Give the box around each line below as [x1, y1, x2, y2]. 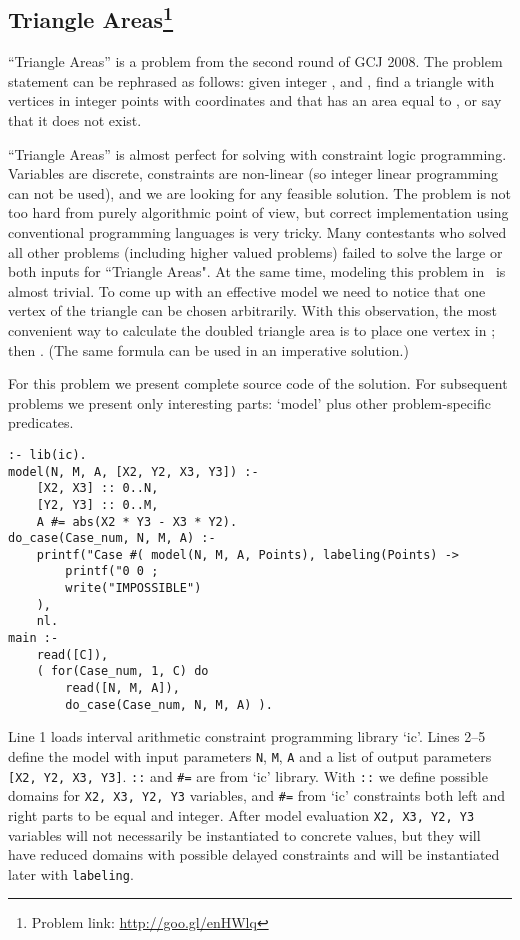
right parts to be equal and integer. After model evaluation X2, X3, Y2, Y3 [8, 804, 475, 825]
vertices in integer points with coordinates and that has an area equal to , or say [8, 90, 502, 111]
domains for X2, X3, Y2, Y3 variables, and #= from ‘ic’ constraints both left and [8, 785, 505, 806]
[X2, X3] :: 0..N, [36, 481, 159, 496]
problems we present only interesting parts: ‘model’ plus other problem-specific [8, 392, 491, 413]
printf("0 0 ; [65, 564, 159, 579]
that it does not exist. [8, 109, 142, 130]
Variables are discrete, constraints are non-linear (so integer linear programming [8, 163, 498, 184]
